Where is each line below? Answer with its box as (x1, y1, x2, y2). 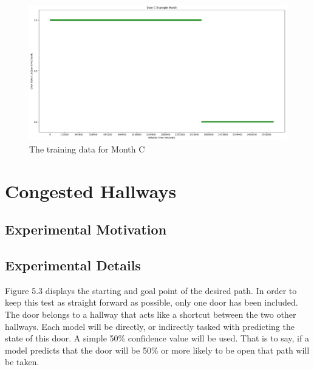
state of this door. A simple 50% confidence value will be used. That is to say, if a (5, 332, 309, 344)
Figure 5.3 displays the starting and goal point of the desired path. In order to (5, 284, 297, 296)
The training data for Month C (29, 142, 145, 155)
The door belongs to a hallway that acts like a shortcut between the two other (5, 307, 296, 320)
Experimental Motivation (5, 220, 167, 239)
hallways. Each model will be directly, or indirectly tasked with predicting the (5, 320, 295, 332)
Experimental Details (5, 255, 141, 274)
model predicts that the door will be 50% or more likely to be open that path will (5, 343, 310, 356)
